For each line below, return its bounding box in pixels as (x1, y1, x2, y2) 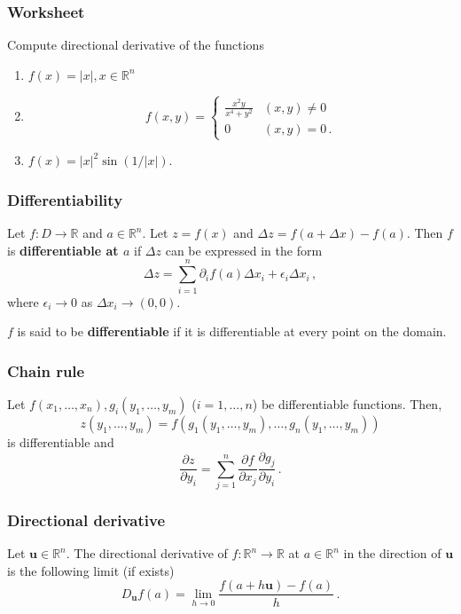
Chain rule (7, 359, 85, 382)
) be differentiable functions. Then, (252, 394, 442, 413)
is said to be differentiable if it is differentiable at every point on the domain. (17, 322, 447, 341)
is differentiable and (7, 432, 114, 451)
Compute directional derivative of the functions (7, 35, 264, 54)
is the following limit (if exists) (7, 561, 175, 579)
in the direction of (343, 544, 441, 563)
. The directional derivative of (66, 544, 228, 563)
